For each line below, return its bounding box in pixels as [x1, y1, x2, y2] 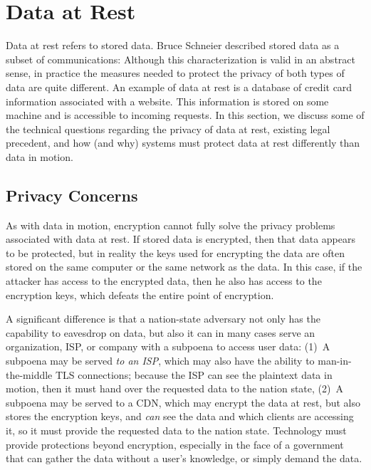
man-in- [318, 353, 352, 368]
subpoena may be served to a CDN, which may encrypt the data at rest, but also [6, 395, 360, 409]
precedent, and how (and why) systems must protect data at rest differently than [6, 135, 360, 150]
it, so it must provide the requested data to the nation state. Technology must [6, 422, 347, 437]
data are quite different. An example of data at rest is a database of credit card [6, 79, 352, 94]
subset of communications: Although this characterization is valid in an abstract [6, 51, 355, 66]
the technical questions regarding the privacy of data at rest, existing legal [6, 121, 330, 136]
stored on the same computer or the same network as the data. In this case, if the [6, 259, 362, 274]
